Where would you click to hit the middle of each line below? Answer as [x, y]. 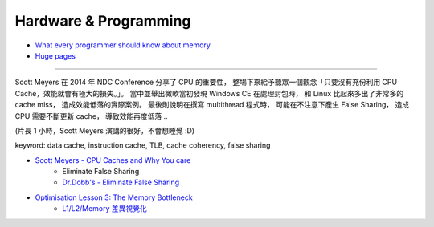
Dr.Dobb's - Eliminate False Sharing [121, 182]
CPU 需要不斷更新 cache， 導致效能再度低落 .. [91, 116]
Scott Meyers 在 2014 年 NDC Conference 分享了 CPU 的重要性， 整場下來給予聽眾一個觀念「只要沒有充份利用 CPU [206, 82]
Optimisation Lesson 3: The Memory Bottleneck [114, 197]
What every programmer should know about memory [123, 45]
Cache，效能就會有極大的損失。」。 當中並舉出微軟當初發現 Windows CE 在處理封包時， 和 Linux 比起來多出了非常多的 [209, 93]
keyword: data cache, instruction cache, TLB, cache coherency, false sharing [143, 145]
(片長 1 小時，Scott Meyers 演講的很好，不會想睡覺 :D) [105, 130]
